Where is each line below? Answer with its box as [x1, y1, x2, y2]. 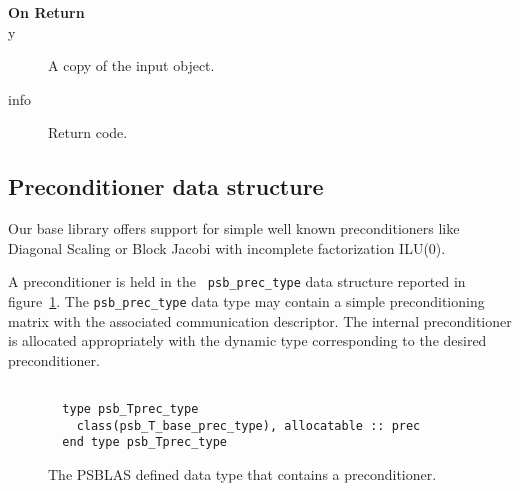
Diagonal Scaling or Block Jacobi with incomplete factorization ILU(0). [8, 237, 446, 258]
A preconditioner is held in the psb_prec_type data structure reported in [8, 271, 466, 292]
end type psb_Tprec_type [62, 435, 227, 450]
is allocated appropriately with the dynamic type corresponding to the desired [8, 330, 487, 351]
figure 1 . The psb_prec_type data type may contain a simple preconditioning [8, 291, 485, 312]
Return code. [48, 122, 128, 143]
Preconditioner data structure [8, 171, 324, 202]
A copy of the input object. [48, 55, 215, 76]
